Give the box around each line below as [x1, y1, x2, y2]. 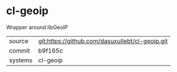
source [9, 37, 28, 45]
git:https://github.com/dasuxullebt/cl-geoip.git [38, 37, 168, 45]
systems [9, 56, 33, 64]
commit [9, 46, 30, 54]
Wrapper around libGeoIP [6, 24, 68, 31]
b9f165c [38, 46, 63, 54]
